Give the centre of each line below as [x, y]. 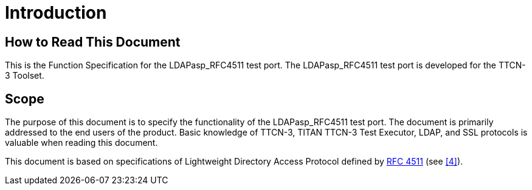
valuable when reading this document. [81, 143]
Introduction [56, 13]
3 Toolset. [25, 76]
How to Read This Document [93, 42]
